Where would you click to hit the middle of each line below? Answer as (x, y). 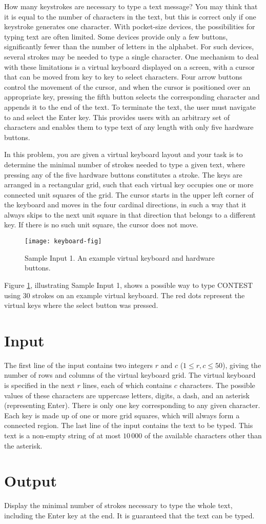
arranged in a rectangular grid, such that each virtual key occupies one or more (129, 185)
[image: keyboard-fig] (63, 241)
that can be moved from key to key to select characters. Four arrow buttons (123, 77)
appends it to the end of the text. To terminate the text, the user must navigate (130, 106)
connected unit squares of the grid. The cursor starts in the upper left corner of (129, 194)
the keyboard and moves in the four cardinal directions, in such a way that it (125, 205)
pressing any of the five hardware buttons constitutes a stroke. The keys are (123, 174)
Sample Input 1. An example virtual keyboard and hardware (120, 257)
